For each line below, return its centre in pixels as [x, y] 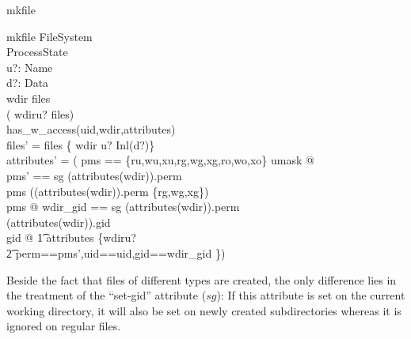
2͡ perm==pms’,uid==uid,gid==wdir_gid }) [116, 252]
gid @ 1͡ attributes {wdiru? [71, 237]
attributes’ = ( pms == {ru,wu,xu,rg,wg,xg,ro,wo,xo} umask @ [160, 160]
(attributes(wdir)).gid [59, 222]
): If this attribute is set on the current [311, 295]
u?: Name [30, 67]
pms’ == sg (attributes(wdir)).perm [94, 175]
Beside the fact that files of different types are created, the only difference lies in [202, 279]
